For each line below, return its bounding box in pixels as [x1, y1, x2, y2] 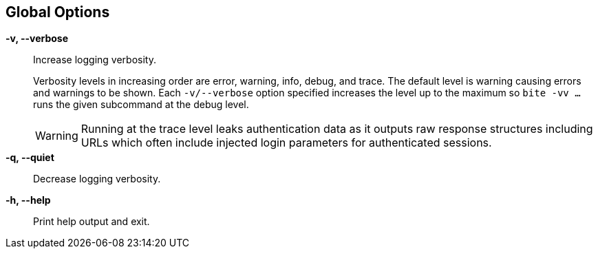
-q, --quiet [6, 151, 54, 164]
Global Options [6, 3, 110, 21]
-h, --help [6, 194, 51, 207]
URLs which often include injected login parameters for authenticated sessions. [81, 136, 492, 150]
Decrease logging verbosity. [33, 173, 161, 185]
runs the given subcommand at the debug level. [33, 98, 249, 111]
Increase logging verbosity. [33, 54, 156, 66]
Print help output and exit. [33, 215, 150, 228]
